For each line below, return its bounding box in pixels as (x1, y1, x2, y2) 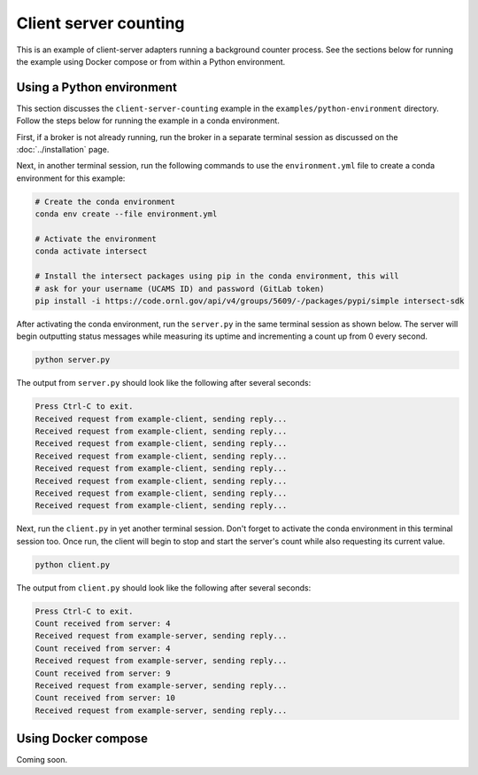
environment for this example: (16, 173, 126, 184)
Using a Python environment (16, 80, 177, 95)
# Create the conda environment (35, 196, 176, 207)
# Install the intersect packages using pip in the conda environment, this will (35, 271, 400, 281)
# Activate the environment (35, 233, 157, 244)
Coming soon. (16, 755, 68, 765)
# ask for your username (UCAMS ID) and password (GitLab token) (35, 284, 325, 294)
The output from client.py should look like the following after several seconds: (16, 582, 312, 593)
